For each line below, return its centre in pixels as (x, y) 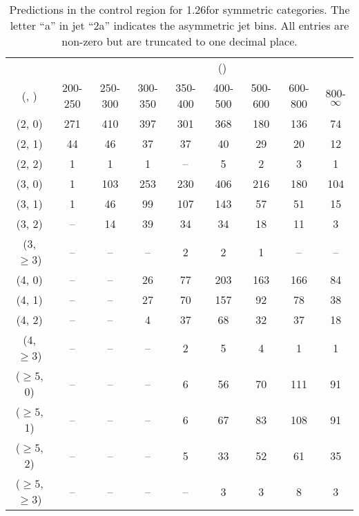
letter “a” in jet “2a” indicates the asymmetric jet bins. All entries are (179, 25)
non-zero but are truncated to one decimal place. (179, 41)
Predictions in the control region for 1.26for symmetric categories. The (179, 9)
